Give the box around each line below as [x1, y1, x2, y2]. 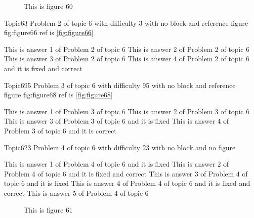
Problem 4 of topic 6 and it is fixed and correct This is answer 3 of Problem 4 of [4, 168, 248, 178]
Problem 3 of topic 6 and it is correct [4, 125, 117, 135]
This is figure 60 [24, 1, 73, 11]
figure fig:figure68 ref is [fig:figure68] [4, 89, 113, 100]
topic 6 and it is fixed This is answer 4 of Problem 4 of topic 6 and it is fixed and [4, 178, 251, 188]
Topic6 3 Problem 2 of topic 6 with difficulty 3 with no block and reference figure [4, 17, 248, 28]
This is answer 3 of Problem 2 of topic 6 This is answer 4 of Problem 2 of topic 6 [4, 53, 250, 64]
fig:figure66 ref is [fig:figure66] [4, 27, 94, 38]
